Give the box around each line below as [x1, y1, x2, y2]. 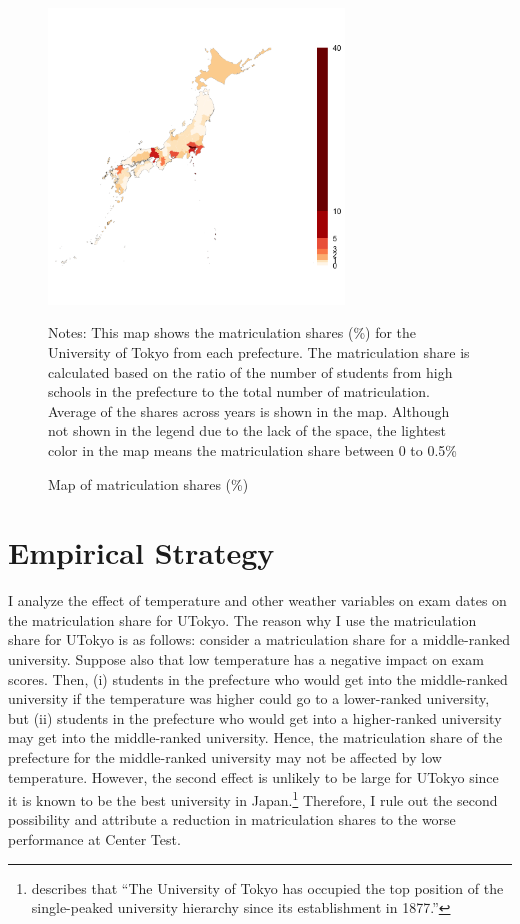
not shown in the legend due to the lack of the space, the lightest [48, 420, 447, 441]
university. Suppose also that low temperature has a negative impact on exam [8, 649, 485, 670]
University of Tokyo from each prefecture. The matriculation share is [48, 341, 470, 362]
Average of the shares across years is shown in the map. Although [48, 400, 450, 421]
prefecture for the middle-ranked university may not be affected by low [8, 747, 442, 768]
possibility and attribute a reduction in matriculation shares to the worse [8, 809, 456, 830]
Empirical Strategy [8, 532, 275, 573]
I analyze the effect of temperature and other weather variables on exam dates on [8, 590, 507, 611]
